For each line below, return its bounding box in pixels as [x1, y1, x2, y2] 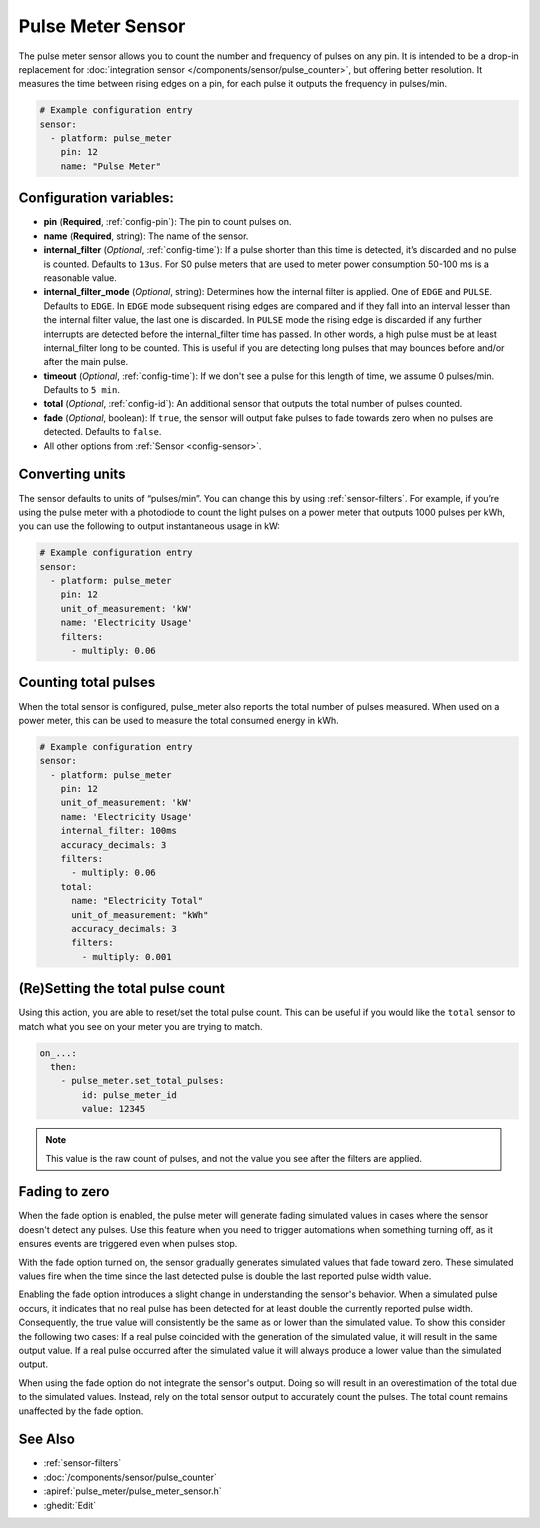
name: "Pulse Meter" [60, 160, 162, 172]
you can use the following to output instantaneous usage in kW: [18, 520, 280, 532]
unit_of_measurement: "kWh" [71, 909, 209, 920]
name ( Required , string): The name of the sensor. [43, 230, 249, 242]
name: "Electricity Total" [71, 895, 204, 907]
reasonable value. [43, 271, 117, 284]
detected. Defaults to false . [43, 426, 162, 438]
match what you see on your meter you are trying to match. [18, 1020, 264, 1032]
